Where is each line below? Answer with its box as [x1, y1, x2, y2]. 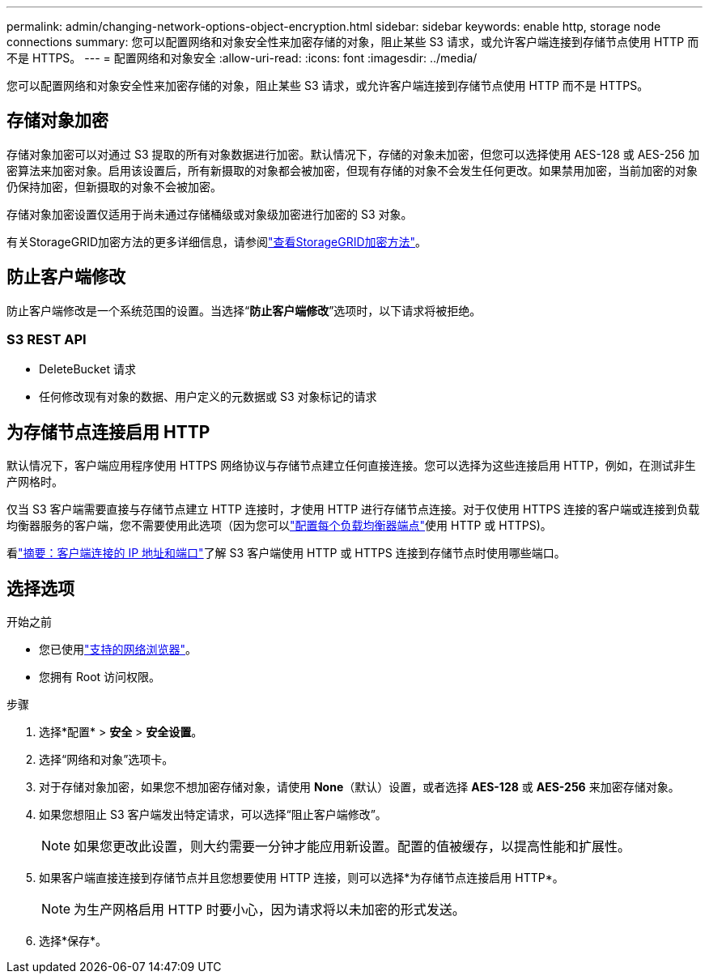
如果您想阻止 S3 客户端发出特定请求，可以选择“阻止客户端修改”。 [39, 807, 387, 822]
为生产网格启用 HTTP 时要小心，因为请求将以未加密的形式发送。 [74, 901, 465, 918]
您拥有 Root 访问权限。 [39, 670, 161, 684]
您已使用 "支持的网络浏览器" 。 [39, 642, 197, 657]
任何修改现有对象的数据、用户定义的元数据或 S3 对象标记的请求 [39, 390, 377, 404]
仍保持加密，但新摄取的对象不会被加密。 [6, 179, 222, 194]
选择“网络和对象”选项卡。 [39, 752, 174, 767]
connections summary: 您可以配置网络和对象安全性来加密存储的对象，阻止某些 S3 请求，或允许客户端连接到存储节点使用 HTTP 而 [6, 35, 699, 49]
